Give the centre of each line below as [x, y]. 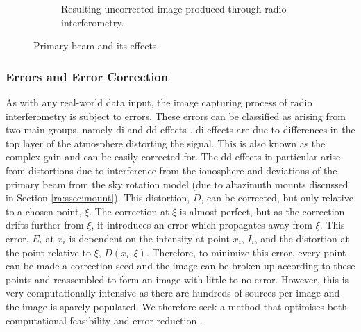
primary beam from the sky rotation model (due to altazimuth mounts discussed [177, 184]
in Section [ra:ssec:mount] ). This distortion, [98, 198]
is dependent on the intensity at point [149, 238]
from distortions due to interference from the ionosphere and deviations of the [171, 170]
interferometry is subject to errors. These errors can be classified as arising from [176, 116]
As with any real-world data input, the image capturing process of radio [159, 102]
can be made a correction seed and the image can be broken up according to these [180, 266]
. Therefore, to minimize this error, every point [246, 252]
